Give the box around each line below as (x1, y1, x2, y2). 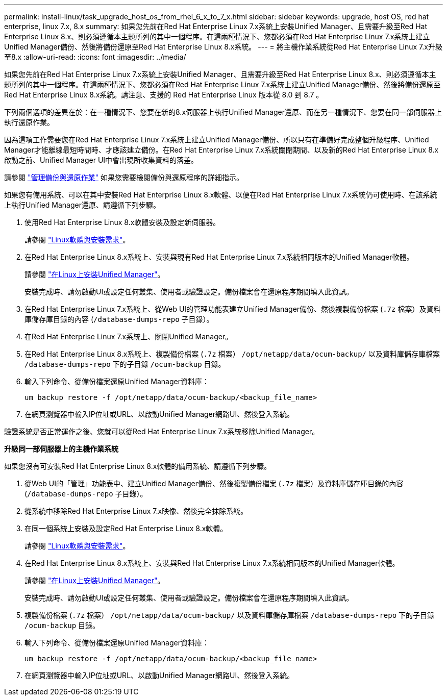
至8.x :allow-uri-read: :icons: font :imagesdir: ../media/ (4, 53, 186, 61)
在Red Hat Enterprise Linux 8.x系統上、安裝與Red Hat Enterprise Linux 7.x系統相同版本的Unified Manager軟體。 (24, 559, 400, 567)
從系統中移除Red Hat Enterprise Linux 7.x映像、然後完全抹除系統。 (24, 507, 248, 515)
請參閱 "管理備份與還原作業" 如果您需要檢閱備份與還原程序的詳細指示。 (4, 173, 243, 182)
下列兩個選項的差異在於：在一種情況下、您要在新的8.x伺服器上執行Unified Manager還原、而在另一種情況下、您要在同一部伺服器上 (4, 108, 442, 116)
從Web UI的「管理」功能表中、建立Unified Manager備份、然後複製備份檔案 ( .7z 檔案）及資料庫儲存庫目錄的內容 (24, 479, 404, 488)
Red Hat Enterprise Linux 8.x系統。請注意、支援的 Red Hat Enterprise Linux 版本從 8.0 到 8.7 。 (4, 90, 324, 99)
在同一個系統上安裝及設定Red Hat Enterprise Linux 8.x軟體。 (24, 524, 228, 533)
